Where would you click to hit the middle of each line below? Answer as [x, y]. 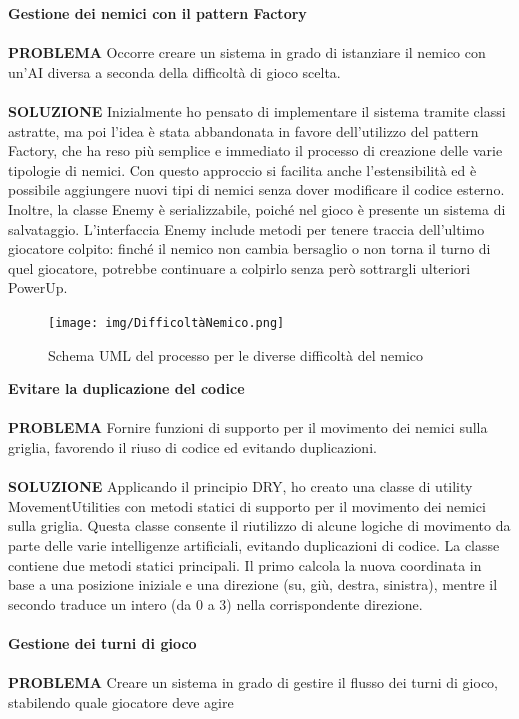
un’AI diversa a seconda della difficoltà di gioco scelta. [174, 71]
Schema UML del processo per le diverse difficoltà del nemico [235, 354]
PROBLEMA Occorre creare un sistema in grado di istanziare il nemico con [247, 52]
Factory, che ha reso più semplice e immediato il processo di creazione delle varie [255, 150]
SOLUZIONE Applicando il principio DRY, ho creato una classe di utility [240, 486]
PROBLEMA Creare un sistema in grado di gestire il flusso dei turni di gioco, [253, 682]
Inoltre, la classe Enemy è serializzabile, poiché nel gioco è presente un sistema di [257, 208]
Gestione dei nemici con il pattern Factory [157, 13]
